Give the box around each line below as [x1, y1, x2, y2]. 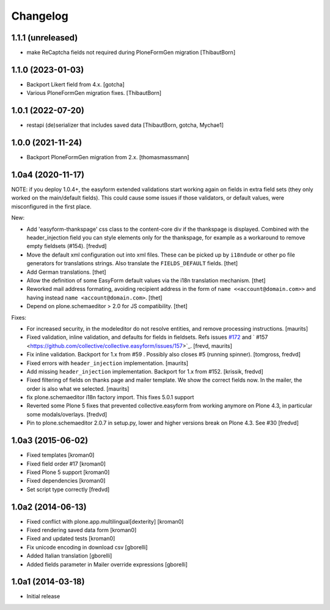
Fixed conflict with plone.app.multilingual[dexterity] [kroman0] [26, 518, 184, 525]
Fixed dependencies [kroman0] [26, 477, 106, 484]
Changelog [11, 9, 68, 23]
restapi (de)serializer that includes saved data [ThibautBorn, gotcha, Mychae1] [26, 121, 224, 129]
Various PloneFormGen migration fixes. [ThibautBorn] [26, 89, 162, 97]
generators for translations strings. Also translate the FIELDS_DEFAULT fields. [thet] [26, 260, 238, 267]
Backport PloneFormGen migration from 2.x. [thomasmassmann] [26, 154, 189, 161]
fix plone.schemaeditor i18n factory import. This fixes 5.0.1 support [26, 394, 194, 401]
